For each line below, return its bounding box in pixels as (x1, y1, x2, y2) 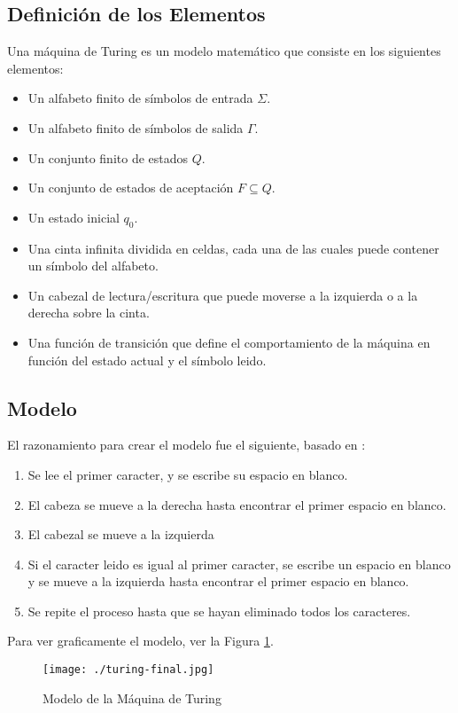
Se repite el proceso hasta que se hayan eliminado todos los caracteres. (27, 601, 411, 620)
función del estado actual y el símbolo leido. (27, 350, 267, 369)
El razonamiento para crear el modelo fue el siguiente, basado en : (7, 435, 366, 454)
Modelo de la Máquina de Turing (43, 688, 221, 707)
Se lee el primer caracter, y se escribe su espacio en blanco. (27, 465, 348, 483)
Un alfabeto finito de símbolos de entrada (27, 89, 253, 107)
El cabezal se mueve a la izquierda (27, 525, 214, 544)
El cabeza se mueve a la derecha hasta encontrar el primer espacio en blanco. (27, 495, 446, 513)
